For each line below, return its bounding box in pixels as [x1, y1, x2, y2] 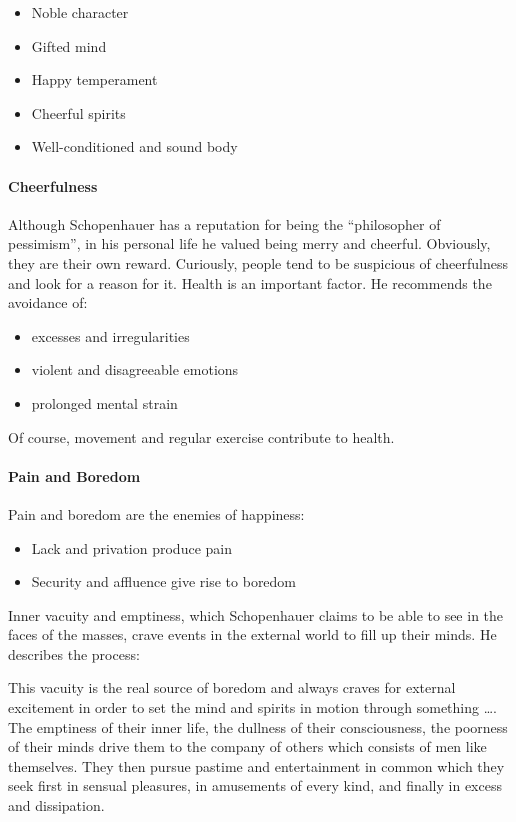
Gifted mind [31, 35, 107, 56]
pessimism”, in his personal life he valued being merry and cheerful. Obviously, [8, 233, 491, 254]
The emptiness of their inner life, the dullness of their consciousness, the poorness [8, 716, 508, 737]
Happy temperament [31, 69, 158, 90]
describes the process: [8, 643, 140, 664]
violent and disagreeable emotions [31, 359, 239, 380]
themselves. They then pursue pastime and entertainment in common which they [8, 755, 505, 776]
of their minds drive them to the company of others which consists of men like [8, 736, 487, 757]
